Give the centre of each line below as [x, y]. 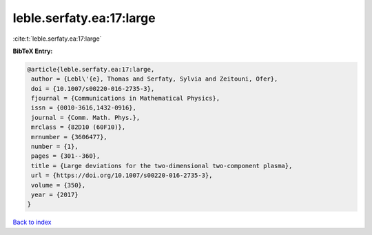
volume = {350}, [59, 185]
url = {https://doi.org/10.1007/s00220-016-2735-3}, [122, 175]
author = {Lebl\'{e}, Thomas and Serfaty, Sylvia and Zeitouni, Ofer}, [155, 79]
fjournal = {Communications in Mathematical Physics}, [126, 99]
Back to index [32, 222]
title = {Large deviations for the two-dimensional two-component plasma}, [162, 166]
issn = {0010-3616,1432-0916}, [84, 108]
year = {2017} [55, 195]
